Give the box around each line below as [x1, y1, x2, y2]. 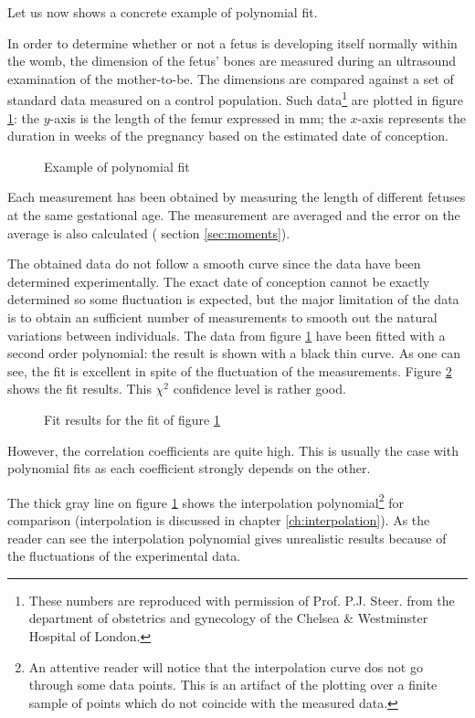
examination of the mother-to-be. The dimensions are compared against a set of [7, 69, 454, 88]
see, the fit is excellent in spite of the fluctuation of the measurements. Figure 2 [7, 361, 452, 380]
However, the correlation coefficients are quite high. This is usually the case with [7, 440, 459, 459]
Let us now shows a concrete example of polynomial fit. [7, 3, 318, 21]
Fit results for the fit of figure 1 [44, 409, 220, 428]
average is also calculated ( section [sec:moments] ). [7, 223, 290, 242]
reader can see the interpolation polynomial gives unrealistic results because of [7, 528, 447, 547]
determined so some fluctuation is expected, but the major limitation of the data [7, 290, 459, 309]
